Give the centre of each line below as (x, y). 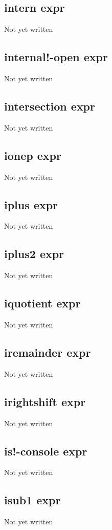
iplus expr (31, 204)
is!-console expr (46, 451)
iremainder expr (48, 352)
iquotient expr (42, 303)
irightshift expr (45, 401)
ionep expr (33, 155)
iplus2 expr (34, 254)
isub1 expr (32, 500)
